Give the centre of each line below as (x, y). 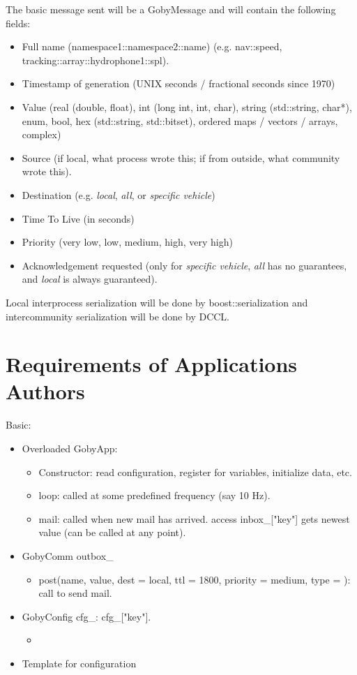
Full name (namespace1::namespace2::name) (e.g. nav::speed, (152, 46)
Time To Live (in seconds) (78, 218)
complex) (41, 134)
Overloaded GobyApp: (70, 448)
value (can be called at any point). (112, 532)
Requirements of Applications (152, 364)
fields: (18, 23)
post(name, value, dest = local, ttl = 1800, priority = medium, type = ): (195, 579)
